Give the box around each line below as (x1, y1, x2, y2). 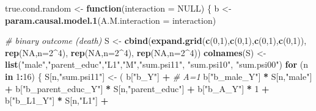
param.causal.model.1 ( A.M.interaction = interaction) (5, 13, 216, 26)
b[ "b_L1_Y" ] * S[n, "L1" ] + (5, 94, 109, 107)
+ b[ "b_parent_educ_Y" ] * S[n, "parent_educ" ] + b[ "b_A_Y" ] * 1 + (5, 82, 270, 95)
